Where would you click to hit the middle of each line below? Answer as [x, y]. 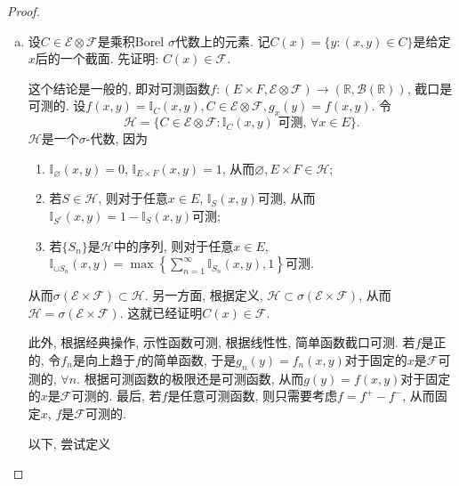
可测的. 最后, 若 [117, 396]
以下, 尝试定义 [69, 443]
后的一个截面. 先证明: [97, 58]
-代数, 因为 [117, 138]
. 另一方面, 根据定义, [204, 295]
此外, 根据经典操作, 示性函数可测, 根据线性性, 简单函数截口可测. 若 [221, 342]
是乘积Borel [131, 40]
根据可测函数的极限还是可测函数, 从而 [194, 378]
